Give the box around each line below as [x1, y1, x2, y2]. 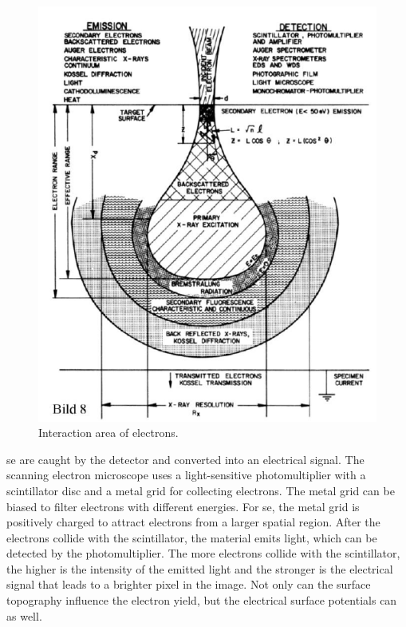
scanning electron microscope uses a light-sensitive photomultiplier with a [6, 466, 366, 483]
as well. [6, 607, 42, 624]
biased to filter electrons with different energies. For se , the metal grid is [6, 498, 360, 514]
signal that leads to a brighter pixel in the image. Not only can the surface [6, 576, 371, 593]
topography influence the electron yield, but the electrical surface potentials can [6, 592, 397, 609]
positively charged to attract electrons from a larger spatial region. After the [6, 514, 380, 530]
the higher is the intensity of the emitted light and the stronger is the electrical [6, 560, 393, 577]
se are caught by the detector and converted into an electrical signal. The [6, 450, 365, 467]
